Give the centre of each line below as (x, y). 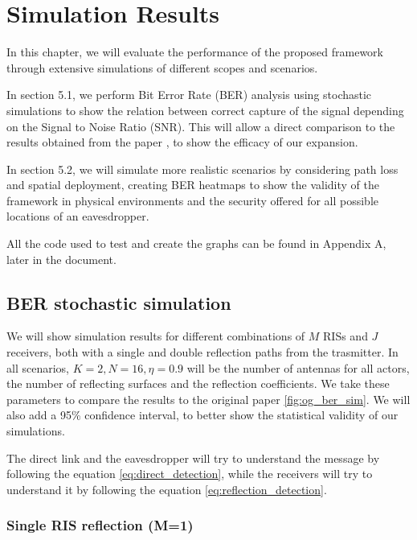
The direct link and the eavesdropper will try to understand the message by (193, 458)
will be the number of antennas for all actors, (298, 367)
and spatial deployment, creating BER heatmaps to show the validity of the (193, 185)
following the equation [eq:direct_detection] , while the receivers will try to (190, 474)
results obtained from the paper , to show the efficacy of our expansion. (182, 142)
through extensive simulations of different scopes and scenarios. (162, 67)
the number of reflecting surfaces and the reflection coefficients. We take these (198, 383)
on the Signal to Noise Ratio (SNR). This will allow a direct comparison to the (201, 126)
